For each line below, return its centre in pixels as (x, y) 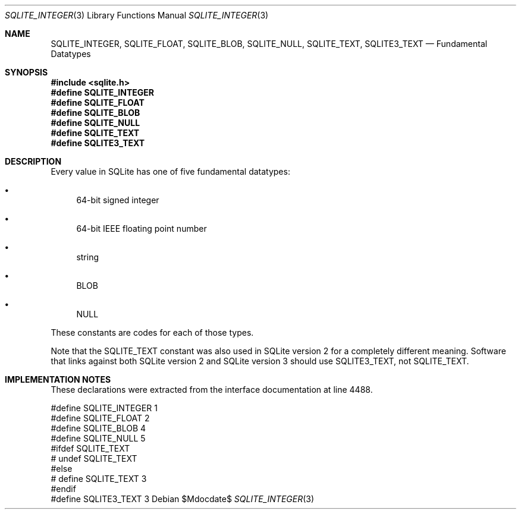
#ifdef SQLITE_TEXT (90, 448)
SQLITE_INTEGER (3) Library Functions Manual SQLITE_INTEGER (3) (137, 15)
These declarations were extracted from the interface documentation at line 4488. (212, 390)
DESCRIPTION (33, 161)
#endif (63, 489)
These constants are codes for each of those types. (152, 332)
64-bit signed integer (118, 200)
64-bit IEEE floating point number (142, 228)
